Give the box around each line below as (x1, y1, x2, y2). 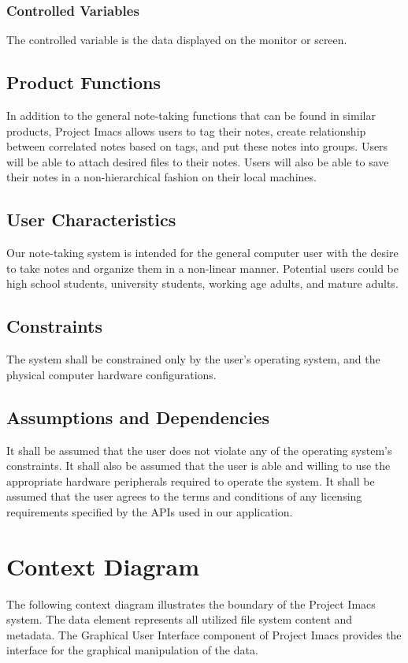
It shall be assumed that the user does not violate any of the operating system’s (6, 441, 392, 458)
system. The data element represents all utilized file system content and (6, 611, 353, 628)
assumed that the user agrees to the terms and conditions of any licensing (6, 488, 362, 505)
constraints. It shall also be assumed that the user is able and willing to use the (6, 457, 391, 474)
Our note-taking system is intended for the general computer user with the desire (6, 244, 399, 261)
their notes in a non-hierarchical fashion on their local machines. (6, 169, 317, 185)
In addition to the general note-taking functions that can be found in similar (6, 107, 376, 124)
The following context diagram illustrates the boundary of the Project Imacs (6, 595, 376, 612)
